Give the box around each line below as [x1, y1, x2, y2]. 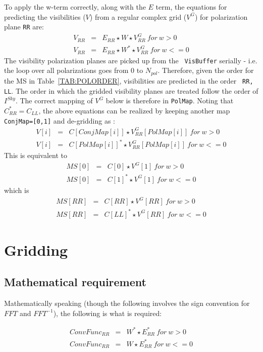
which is [4, 184, 29, 195]
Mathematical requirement [4, 274, 146, 290]
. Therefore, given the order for [157, 65, 254, 75]
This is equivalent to [4, 150, 67, 161]
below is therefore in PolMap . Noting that [106, 95, 234, 106]
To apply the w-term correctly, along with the [4, 2, 146, 12]
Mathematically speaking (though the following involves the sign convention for [4, 298, 250, 308]
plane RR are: [4, 21, 44, 32]
